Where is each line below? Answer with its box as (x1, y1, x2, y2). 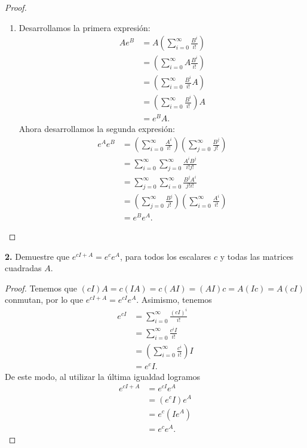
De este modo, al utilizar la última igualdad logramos (5, 370, 201, 382)
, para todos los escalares (119, 250, 211, 262)
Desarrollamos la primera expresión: (19, 21, 151, 33)
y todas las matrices (220, 250, 294, 262)
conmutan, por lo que (5, 293, 84, 306)
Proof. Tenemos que (5, 281, 77, 294)
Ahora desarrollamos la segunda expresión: (19, 122, 175, 135)
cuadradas (5, 262, 42, 274)
